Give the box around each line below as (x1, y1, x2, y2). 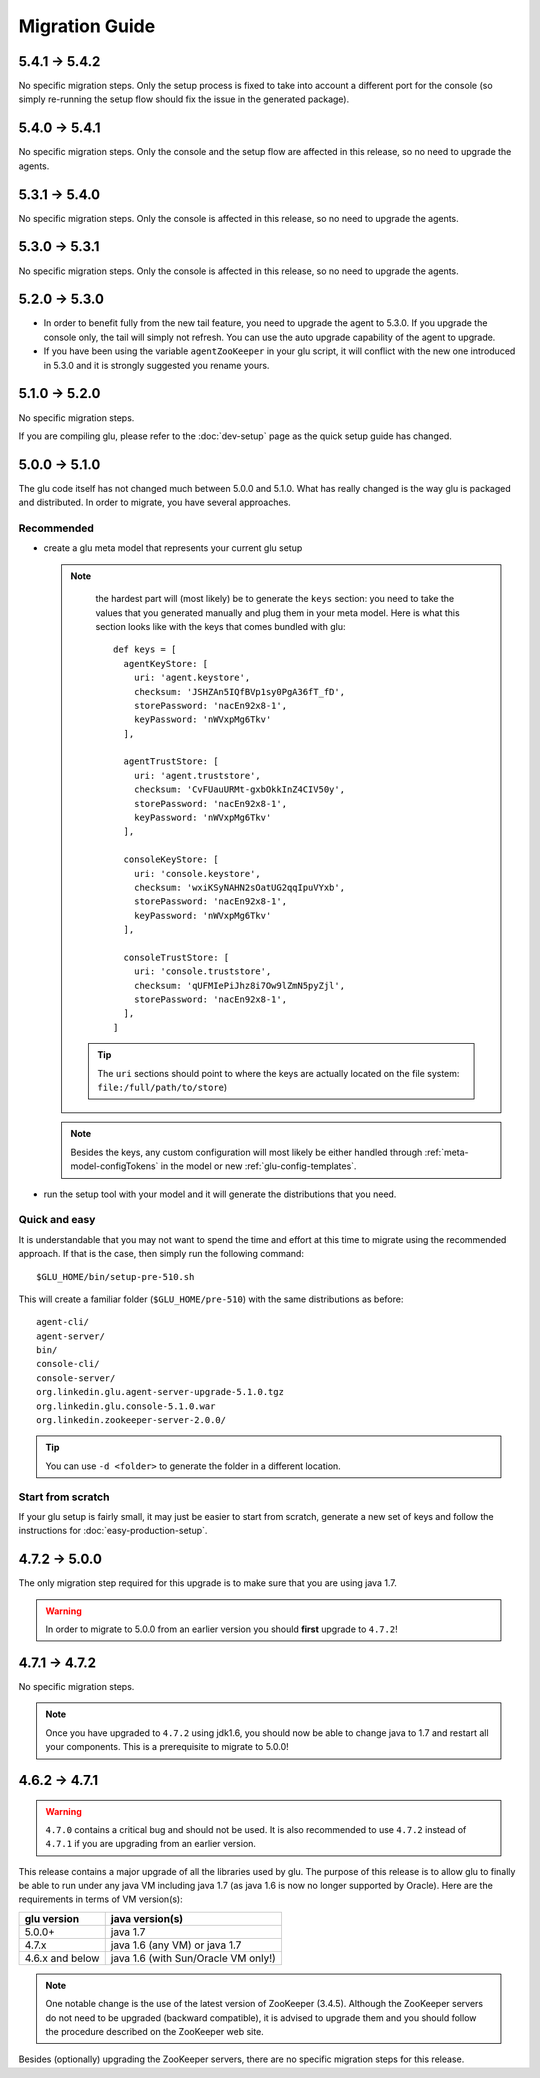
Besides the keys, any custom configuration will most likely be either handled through (70, 1146, 423, 1158)
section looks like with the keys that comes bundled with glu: (95, 620, 346, 632)
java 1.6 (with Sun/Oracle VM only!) (110, 1951, 277, 1965)
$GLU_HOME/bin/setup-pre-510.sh (36, 1271, 195, 1282)
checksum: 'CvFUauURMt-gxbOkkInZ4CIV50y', (133, 784, 345, 795)
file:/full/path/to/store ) (97, 1081, 228, 1094)
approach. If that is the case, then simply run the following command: (18, 1248, 305, 1260)
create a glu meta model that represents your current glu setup (43, 542, 303, 554)
